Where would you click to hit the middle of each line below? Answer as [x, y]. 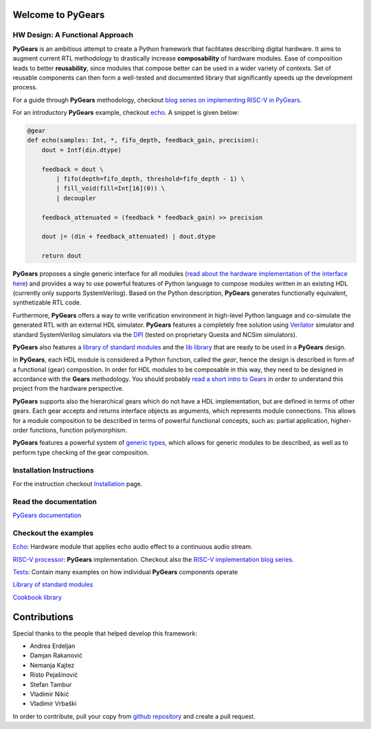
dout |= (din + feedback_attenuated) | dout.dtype [128, 237]
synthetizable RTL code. [47, 303]
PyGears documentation [47, 515]
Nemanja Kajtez [52, 665]
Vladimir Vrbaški [53, 704]
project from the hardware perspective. [68, 389]
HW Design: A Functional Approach [73, 35]
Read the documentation [55, 501]
